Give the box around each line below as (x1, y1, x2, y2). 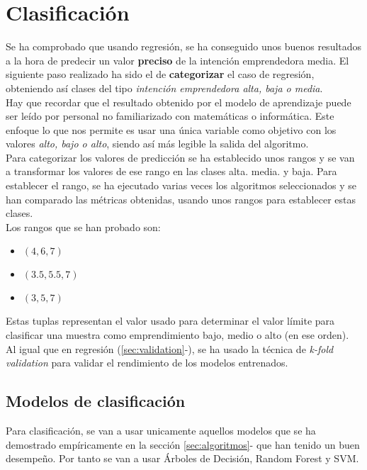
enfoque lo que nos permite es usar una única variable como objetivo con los (6, 122, 337, 137)
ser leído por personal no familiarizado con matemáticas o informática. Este (6, 108, 334, 123)
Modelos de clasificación (6, 390, 186, 412)
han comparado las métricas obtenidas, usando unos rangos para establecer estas (6, 191, 356, 206)
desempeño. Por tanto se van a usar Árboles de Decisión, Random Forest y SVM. (6, 451, 359, 466)
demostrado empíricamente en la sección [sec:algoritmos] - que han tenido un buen (6, 437, 360, 452)
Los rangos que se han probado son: (6, 219, 161, 234)
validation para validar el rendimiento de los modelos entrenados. (6, 355, 288, 370)
